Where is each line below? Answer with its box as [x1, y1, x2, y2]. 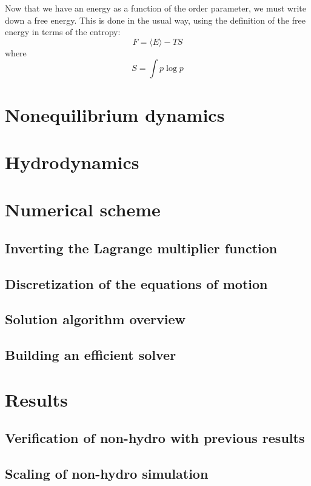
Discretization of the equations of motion [5, 274, 268, 293]
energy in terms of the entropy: [5, 25, 121, 38]
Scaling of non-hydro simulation [5, 464, 209, 483]
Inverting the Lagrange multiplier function [5, 238, 278, 257]
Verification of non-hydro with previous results [5, 428, 305, 447]
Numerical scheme [5, 197, 161, 222]
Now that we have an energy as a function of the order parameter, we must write [5, 2, 306, 14]
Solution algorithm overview [5, 310, 186, 328]
